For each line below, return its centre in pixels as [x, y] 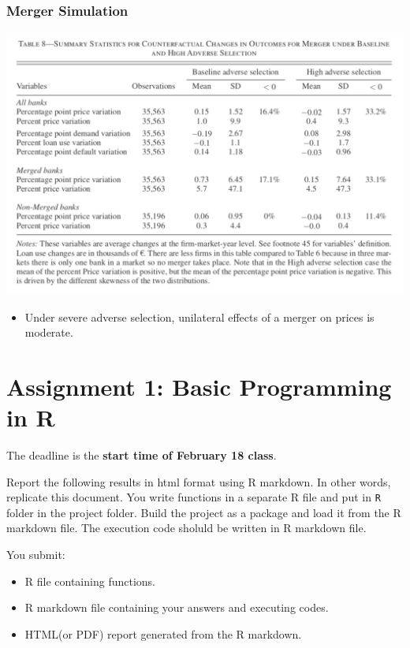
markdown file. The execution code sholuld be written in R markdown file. [186, 528]
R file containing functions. [90, 581]
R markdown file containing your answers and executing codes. [177, 607]
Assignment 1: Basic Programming [199, 386]
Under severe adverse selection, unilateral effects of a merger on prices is [199, 317]
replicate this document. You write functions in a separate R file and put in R [194, 497]
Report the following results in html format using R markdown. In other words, [199, 481]
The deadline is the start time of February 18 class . [142, 455]
